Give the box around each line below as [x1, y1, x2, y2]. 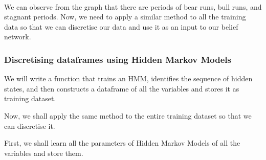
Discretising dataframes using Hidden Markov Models [4, 53, 231, 65]
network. [4, 31, 31, 42]
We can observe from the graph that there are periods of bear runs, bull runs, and [4, 1, 262, 12]
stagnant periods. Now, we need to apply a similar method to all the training [4, 11, 246, 22]
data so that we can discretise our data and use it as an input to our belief [4, 21, 238, 32]
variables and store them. [4, 147, 83, 158]
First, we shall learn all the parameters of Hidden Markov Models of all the [4, 138, 240, 148]
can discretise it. [4, 120, 55, 131]
